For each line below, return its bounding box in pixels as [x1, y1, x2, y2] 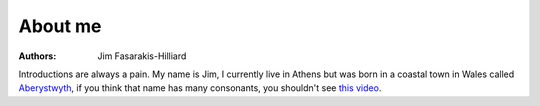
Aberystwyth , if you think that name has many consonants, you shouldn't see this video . [18, 82, 382, 94]
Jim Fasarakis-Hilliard [97, 50, 187, 62]
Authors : [18, 50, 57, 62]
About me [18, 15, 102, 37]
